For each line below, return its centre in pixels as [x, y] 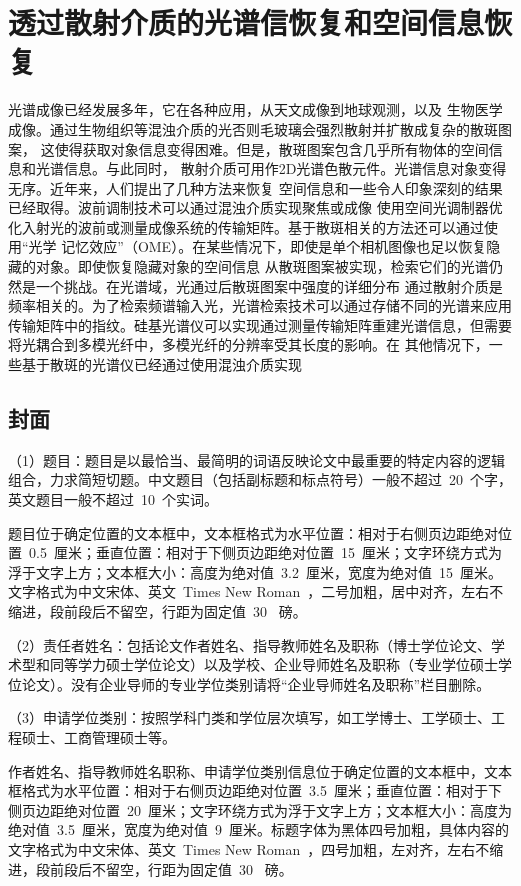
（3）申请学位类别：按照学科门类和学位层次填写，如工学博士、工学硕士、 [249, 717]
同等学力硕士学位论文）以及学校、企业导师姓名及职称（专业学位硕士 [273, 664]
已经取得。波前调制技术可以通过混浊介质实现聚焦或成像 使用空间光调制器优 [255, 207]
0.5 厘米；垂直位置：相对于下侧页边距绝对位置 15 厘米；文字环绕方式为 [265, 552]
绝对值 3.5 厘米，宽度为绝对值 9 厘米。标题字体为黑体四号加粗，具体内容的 [258, 829]
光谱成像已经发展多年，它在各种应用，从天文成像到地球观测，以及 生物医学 [255, 109]
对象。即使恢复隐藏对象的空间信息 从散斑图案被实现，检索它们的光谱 [262, 266]
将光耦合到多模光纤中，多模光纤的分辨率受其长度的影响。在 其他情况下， [248, 344]
